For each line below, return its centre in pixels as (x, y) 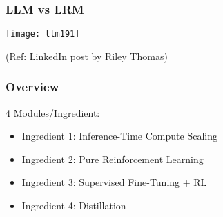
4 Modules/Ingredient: (53, 112)
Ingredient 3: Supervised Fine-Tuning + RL (114, 182)
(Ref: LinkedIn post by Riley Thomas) (87, 56)
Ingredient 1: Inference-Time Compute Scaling (119, 136)
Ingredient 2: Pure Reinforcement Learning (113, 159)
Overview (32, 87)
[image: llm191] (43, 34)
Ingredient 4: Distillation (74, 206)
